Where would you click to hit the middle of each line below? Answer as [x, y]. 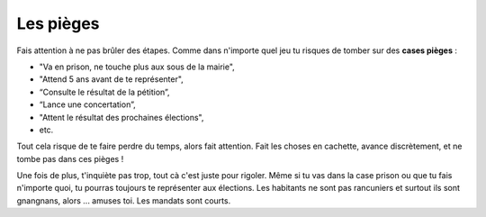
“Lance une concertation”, [87, 104]
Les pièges [58, 23]
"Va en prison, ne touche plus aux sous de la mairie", [137, 67]
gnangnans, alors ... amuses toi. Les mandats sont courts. [124, 200]
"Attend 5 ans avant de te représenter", [111, 79]
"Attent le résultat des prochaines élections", [121, 117]
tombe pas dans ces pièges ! [70, 158]
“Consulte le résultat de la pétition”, [104, 92]
